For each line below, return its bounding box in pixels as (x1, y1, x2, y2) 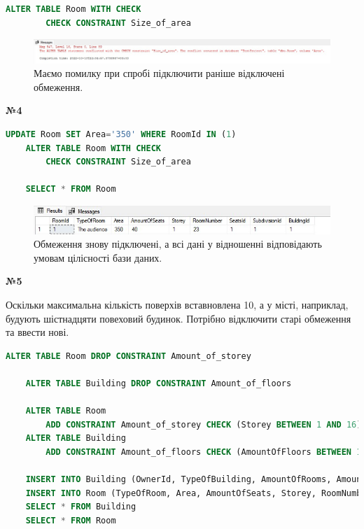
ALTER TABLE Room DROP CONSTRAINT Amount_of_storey (6, 351, 251, 361)
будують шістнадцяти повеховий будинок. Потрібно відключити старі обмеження (6, 311, 351, 325)
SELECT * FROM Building (25, 502, 136, 512)
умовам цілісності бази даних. (34, 250, 162, 264)
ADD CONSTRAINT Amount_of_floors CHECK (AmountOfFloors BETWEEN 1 (45, 446, 362, 457)
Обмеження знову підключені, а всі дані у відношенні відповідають (34, 237, 322, 251)
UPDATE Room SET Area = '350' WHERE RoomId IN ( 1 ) (6, 129, 237, 139)
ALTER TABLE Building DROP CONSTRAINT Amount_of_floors (25, 379, 292, 389)
